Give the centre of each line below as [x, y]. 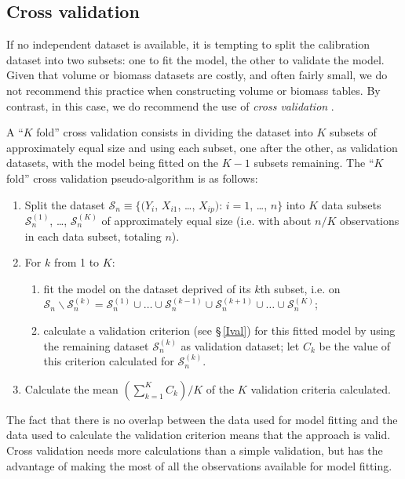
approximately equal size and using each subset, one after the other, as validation [202, 147]
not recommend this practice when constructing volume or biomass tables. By [193, 90]
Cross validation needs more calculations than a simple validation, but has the [195, 450]
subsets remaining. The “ [314, 163]
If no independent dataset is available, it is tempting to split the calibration [188, 44]
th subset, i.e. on [300, 288]
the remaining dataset [96, 345]
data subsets [351, 204]
